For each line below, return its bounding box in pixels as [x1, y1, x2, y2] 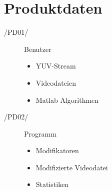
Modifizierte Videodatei [35, 162, 108, 172]
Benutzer [24, 43, 51, 54]
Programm [24, 128, 56, 139]
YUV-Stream [35, 60, 76, 71]
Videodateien [35, 77, 76, 88]
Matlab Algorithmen [35, 94, 99, 105]
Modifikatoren [35, 145, 79, 156]
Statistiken [35, 179, 69, 189]
